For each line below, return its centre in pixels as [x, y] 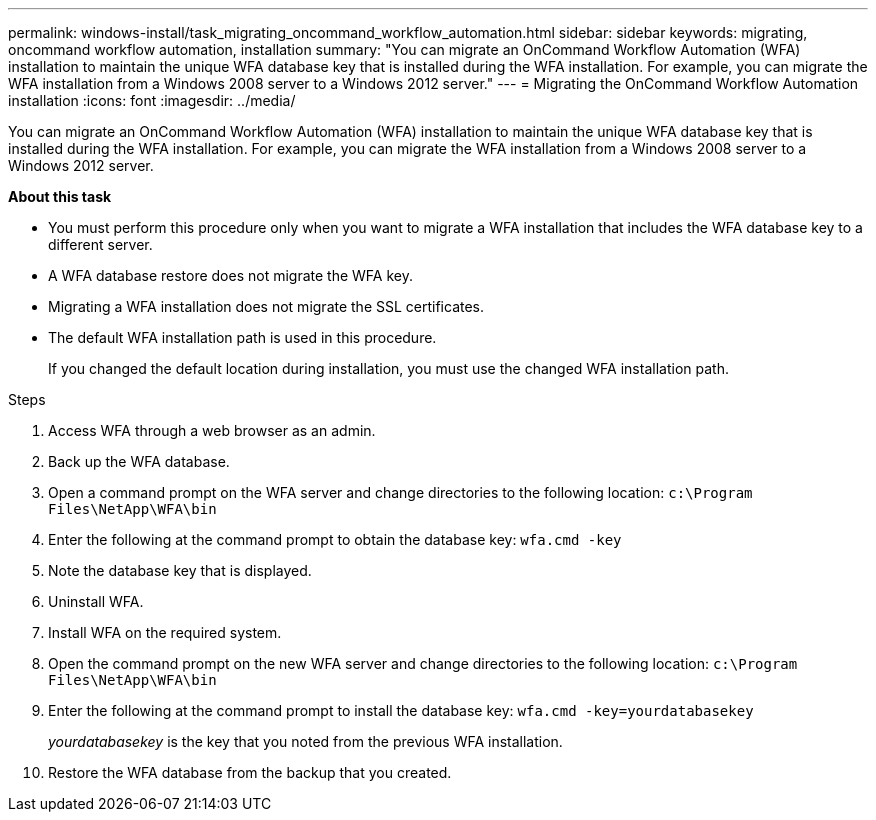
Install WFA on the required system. [165, 632]
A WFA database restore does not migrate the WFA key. [230, 275]
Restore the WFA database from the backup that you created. [250, 772]
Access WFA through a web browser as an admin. [212, 430]
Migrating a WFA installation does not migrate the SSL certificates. [266, 306]
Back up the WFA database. [139, 461]
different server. [100, 244]
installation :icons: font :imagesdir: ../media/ [152, 100]
